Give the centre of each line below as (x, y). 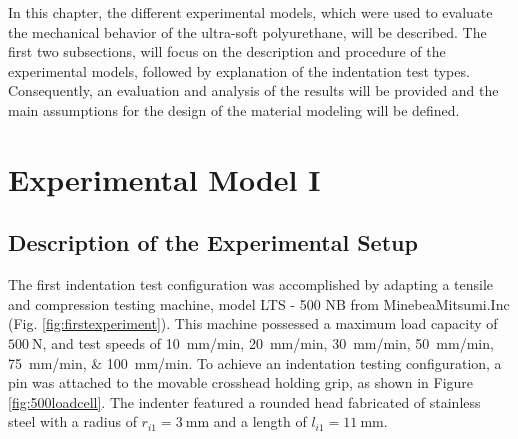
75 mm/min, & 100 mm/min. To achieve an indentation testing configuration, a (255, 362)
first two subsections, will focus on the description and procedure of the (227, 51)
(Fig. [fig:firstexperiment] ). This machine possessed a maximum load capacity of (253, 323)
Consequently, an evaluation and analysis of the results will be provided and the (253, 90)
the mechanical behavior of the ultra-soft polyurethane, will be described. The (247, 31)
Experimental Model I (164, 178)
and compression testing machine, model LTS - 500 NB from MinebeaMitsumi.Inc (259, 303)
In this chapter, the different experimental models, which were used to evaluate (250, 12)
